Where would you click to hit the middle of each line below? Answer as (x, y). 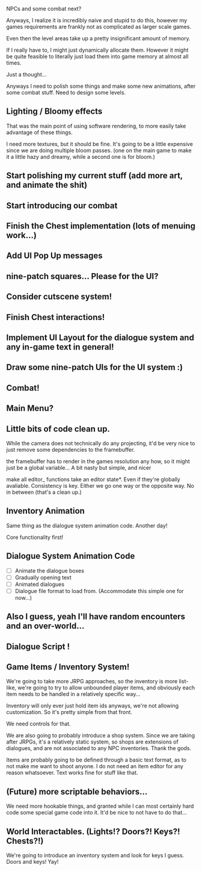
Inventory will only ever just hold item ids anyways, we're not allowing (93, 706)
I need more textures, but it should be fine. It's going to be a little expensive (100, 144)
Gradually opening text (43, 577)
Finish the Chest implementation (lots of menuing (101, 226)
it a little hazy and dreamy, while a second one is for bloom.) (81, 156)
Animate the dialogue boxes (49, 570)
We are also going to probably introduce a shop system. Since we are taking (101, 736)
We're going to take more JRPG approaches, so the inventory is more (92, 682)
